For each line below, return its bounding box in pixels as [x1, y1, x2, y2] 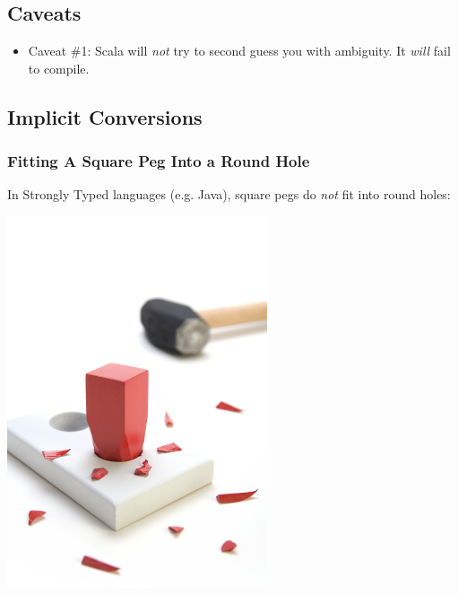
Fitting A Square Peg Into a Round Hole [7, 150, 310, 172]
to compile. [28, 58, 90, 77]
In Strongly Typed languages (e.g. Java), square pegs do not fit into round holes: [7, 185, 451, 204]
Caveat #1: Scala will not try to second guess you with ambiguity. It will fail [28, 41, 451, 60]
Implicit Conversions [7, 102, 203, 130]
